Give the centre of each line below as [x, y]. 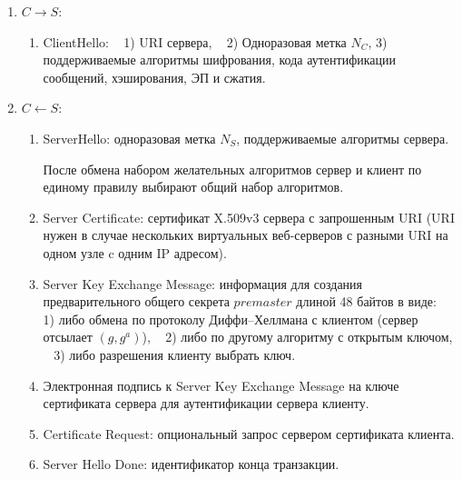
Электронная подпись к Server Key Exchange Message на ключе [221, 385]
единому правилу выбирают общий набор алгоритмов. [193, 187]
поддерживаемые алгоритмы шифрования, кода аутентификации [219, 60]
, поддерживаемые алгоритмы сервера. [343, 138]
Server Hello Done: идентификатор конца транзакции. [191, 464]
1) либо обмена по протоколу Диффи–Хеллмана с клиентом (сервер [231, 319]
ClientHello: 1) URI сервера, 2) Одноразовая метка [195, 41]
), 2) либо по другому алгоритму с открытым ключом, [297, 337]
